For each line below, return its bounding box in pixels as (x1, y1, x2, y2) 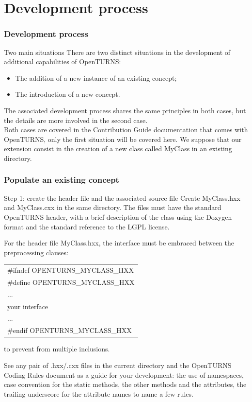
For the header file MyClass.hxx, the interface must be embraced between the (4, 238, 234, 248)
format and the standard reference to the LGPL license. (4, 221, 170, 231)
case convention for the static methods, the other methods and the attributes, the (4, 379, 247, 389)
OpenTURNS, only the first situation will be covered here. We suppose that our (4, 134, 242, 144)
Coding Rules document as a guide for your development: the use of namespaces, (4, 369, 244, 380)
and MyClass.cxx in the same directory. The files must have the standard (4, 202, 221, 212)
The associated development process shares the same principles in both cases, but (4, 105, 246, 115)
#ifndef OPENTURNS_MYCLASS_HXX (7, 265, 134, 275)
